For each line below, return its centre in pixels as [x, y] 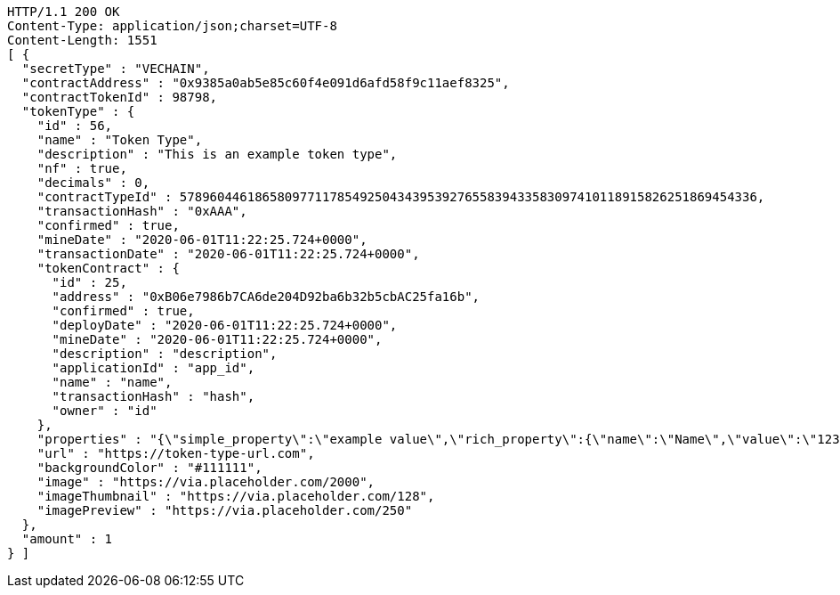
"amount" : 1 [67, 539]
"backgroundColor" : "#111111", [149, 468]
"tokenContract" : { [108, 268]
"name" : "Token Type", [120, 140]
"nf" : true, [82, 168]
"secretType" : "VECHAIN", [116, 69]
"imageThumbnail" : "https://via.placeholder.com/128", [236, 496]
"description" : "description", [165, 354]
